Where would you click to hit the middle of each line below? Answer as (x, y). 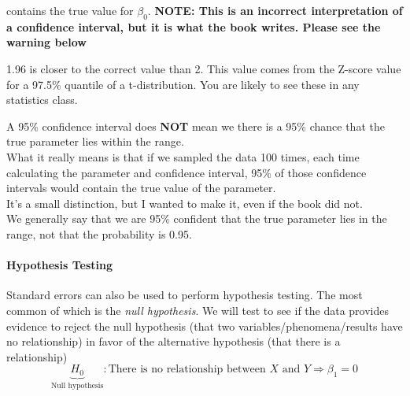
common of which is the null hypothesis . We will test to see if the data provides (198, 310)
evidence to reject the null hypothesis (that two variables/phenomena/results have (205, 326)
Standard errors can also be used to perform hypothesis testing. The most (185, 295)
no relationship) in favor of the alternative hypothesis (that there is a (174, 341)
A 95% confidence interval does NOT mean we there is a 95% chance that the (196, 126)
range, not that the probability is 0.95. (99, 233)
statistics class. (42, 100)
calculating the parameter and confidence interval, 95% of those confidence (187, 172)
